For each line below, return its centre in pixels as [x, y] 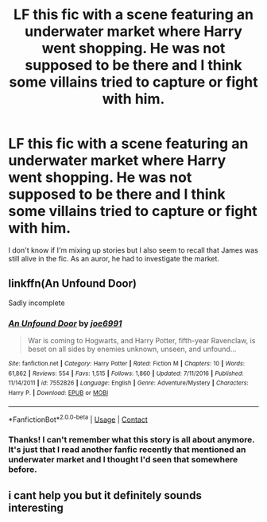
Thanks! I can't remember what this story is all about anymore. [132, 440]
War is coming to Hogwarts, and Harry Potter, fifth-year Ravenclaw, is [141, 341]
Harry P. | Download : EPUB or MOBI [58, 393]
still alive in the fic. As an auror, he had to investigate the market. [114, 258]
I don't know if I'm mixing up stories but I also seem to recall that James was [133, 250]
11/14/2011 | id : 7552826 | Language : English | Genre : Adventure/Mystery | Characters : [128, 383]
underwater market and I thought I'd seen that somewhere [123, 460]
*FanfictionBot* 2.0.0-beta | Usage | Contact [78, 419]
